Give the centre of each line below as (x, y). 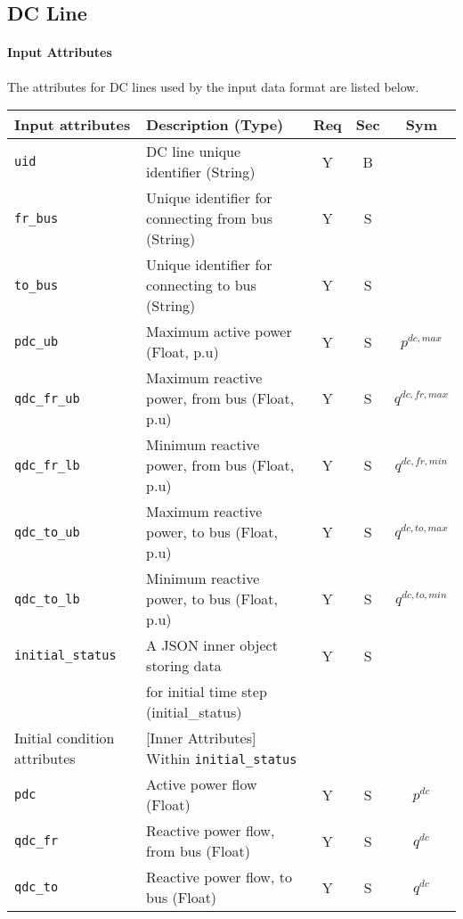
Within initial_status (222, 759)
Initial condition (65, 738)
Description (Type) (215, 125)
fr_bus (37, 218)
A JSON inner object (212, 645)
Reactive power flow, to (219, 877)
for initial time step (207, 692)
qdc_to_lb (47, 599)
